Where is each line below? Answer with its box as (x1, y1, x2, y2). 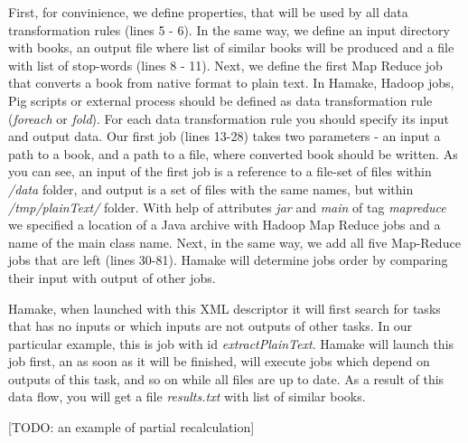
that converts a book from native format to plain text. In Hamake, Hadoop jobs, (8, 73, 454, 92)
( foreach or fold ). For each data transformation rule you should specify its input (8, 108, 450, 127)
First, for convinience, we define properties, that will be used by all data (8, 3, 408, 21)
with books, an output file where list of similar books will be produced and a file (8, 38, 454, 57)
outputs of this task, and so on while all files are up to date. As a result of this (8, 369, 445, 388)
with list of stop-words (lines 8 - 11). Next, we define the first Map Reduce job (8, 55, 443, 74)
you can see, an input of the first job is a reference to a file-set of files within (8, 162, 432, 181)
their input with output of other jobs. (8, 268, 216, 287)
